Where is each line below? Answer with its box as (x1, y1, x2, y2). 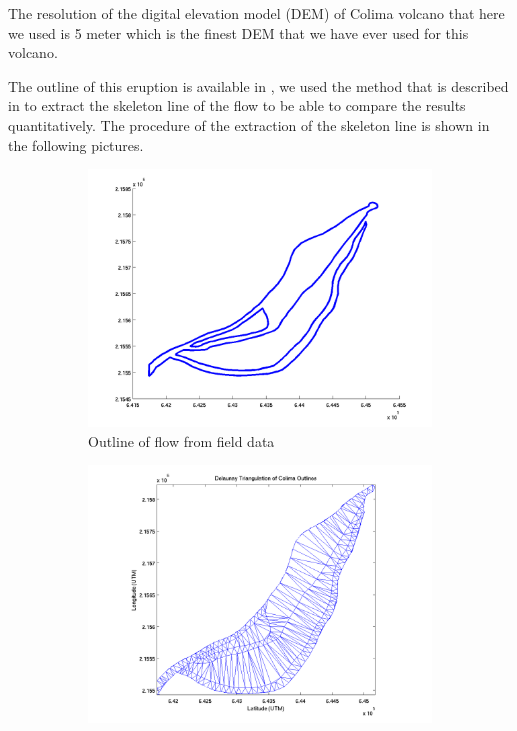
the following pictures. (8, 134, 144, 155)
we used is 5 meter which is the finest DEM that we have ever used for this (8, 22, 469, 43)
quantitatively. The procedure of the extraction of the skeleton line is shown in (8, 114, 490, 135)
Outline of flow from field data (88, 430, 275, 451)
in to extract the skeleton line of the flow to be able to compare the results (8, 95, 466, 116)
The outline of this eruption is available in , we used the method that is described (8, 75, 509, 96)
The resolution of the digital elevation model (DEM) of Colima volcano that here (8, 3, 505, 23)
